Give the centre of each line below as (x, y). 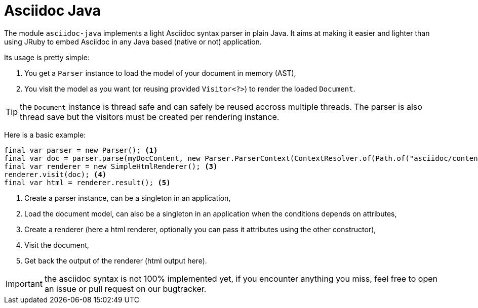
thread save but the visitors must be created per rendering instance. (150, 117)
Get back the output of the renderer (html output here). (116, 260)
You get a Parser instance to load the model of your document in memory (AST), (160, 73)
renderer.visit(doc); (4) (55, 174)
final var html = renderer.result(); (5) (87, 182)
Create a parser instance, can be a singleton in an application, (128, 198)
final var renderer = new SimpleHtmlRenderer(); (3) (111, 166)
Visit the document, (57, 245)
